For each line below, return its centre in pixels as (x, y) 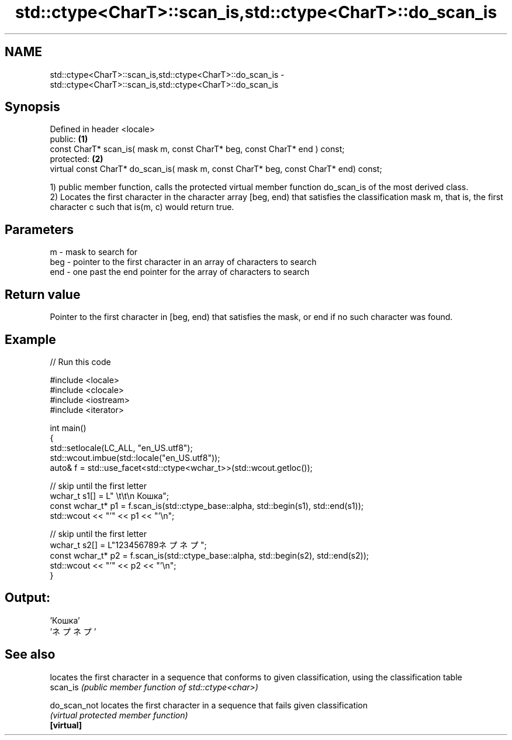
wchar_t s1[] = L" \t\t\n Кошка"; (110, 495)
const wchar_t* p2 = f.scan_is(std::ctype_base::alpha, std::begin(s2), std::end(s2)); (209, 555)
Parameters (39, 229)
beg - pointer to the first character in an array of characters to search (183, 262)
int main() (68, 428)
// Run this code (80, 362)
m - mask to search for (94, 252)
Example (30, 339)
